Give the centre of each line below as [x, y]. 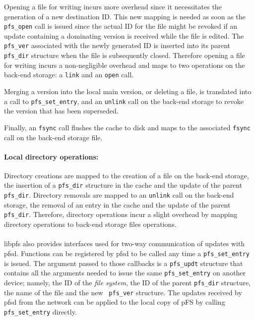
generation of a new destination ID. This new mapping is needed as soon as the [125, 16]
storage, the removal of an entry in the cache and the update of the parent [117, 204]
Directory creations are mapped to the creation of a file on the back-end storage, [127, 175]
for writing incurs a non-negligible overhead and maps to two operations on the [125, 65]
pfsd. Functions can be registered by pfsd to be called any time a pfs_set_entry [127, 253]
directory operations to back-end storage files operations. [90, 224]
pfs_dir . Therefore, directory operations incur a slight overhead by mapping [121, 214]
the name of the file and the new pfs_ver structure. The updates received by [123, 292]
